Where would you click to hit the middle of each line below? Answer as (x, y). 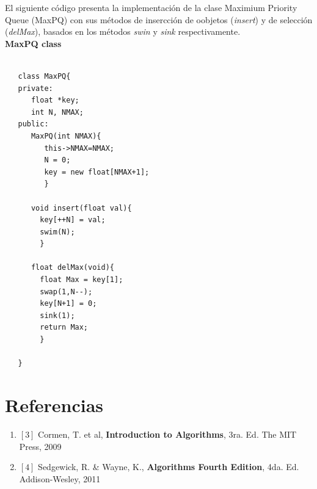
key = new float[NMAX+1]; (97, 172)
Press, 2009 (40, 446)
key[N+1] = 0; (68, 304)
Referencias (54, 405)
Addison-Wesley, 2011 (60, 478)
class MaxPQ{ (44, 76)
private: (35, 88)
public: (33, 124)
